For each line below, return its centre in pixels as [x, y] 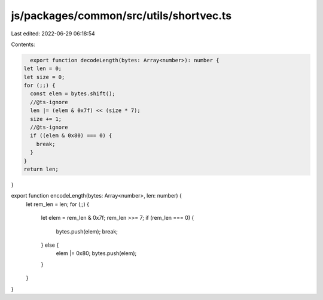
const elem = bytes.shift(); [73, 94]
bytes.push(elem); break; [87, 231]
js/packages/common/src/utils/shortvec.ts [121, 16]
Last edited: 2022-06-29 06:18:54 [53, 34]
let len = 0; [43, 69]
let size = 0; [44, 77]
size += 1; [46, 119]
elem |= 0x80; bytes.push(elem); [96, 253]
